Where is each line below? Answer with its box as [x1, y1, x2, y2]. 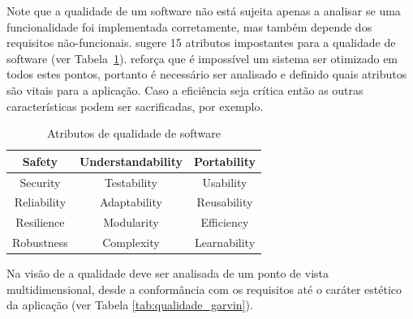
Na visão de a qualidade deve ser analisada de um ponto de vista [6, 265, 329, 282]
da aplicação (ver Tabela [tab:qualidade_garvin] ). [6, 296, 253, 313]
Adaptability [99, 194, 162, 211]
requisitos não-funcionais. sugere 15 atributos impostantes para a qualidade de [6, 34, 396, 51]
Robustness [12, 234, 68, 251]
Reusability [196, 194, 253, 211]
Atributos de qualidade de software [46, 125, 222, 142]
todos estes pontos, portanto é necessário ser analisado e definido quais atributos [6, 66, 407, 83]
